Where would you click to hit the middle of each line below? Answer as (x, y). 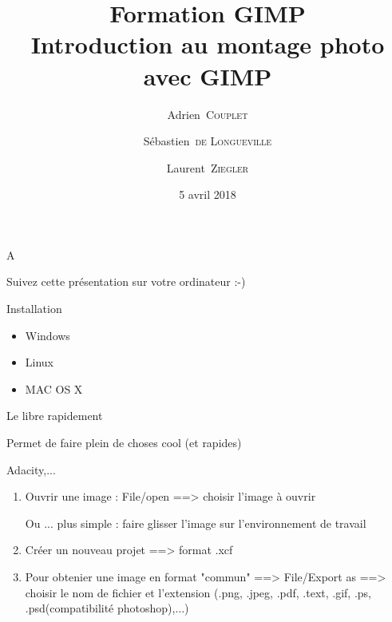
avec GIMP (208, 75)
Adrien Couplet (208, 114)
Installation (34, 309)
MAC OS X (54, 388)
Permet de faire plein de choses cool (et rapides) (124, 443)
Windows (48, 335)
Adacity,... (31, 469)
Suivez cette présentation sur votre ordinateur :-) (126, 281)
